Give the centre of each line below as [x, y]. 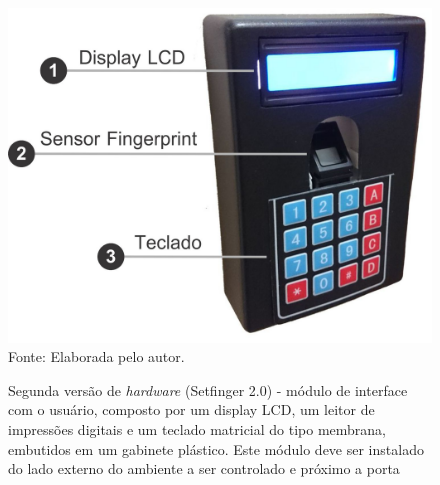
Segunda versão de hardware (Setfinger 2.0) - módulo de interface [208, 389]
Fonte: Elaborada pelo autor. [96, 356]
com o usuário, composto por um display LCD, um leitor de [191, 409]
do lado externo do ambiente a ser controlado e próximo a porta [204, 468]
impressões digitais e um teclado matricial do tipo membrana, [197, 428]
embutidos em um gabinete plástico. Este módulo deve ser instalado [216, 448]
